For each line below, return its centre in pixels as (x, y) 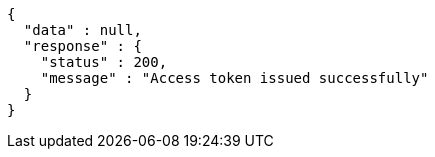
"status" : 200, (104, 62)
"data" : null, (82, 30)
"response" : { (82, 46)
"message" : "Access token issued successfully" (234, 78)
